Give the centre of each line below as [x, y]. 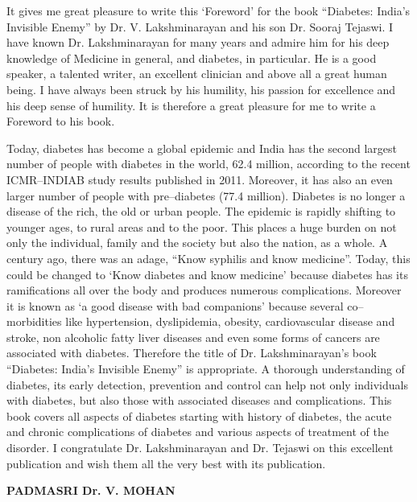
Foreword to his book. [61, 121]
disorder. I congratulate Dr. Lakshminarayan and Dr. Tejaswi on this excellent [200, 448]
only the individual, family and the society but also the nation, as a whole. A [197, 243]
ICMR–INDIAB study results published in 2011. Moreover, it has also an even [200, 179]
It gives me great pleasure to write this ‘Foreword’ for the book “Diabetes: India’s [208, 10]
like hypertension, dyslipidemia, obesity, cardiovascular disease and [230, 321]
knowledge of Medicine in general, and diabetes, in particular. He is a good [192, 58]
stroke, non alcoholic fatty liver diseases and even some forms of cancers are [193, 337]
